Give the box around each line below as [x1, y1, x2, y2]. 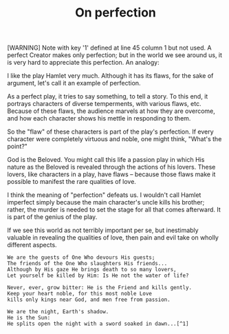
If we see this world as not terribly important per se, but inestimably [7, 226, 199, 235]
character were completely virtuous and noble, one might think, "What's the [7, 135, 222, 143]
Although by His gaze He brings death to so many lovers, [7, 267, 177, 273]
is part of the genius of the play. [7, 213, 98, 221]
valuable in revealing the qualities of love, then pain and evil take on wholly [7, 233, 219, 242]
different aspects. [7, 241, 57, 249]
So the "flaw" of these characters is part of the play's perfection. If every [7, 127, 215, 136]
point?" [7, 143, 28, 151]
